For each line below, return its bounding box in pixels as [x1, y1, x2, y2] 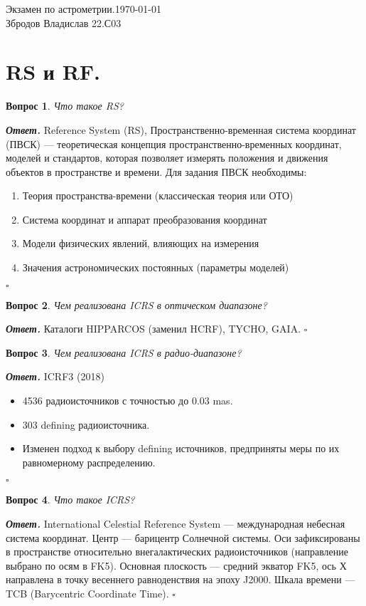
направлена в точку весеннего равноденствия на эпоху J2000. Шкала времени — [6, 572, 355, 587]
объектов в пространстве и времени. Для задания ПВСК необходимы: [6, 164, 307, 179]
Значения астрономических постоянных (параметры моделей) [22, 260, 289, 275]
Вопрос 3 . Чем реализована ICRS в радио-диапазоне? [6, 345, 242, 360]
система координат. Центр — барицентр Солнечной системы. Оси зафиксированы [6, 530, 360, 545]
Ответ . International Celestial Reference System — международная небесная [6, 516, 345, 531]
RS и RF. [6, 57, 101, 86]
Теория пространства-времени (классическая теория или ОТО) [22, 188, 294, 203]
